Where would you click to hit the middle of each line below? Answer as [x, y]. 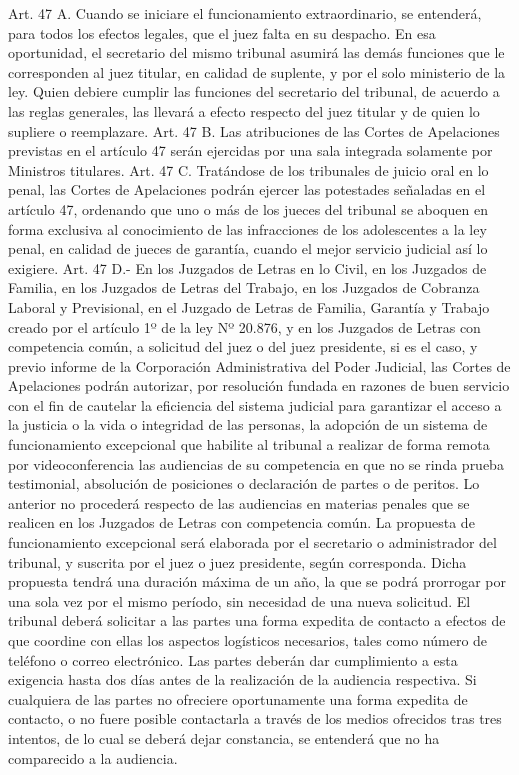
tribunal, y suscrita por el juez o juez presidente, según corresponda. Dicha [237, 561]
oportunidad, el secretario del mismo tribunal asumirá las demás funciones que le [256, 52]
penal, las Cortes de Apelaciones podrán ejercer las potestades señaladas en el [247, 189]
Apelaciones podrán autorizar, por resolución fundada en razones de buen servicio [259, 385]
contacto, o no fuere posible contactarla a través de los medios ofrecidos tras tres [255, 718]
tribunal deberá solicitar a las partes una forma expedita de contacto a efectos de [257, 620]
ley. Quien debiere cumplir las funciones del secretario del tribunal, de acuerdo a [254, 91]
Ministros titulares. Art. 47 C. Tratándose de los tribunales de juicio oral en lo [248, 169]
